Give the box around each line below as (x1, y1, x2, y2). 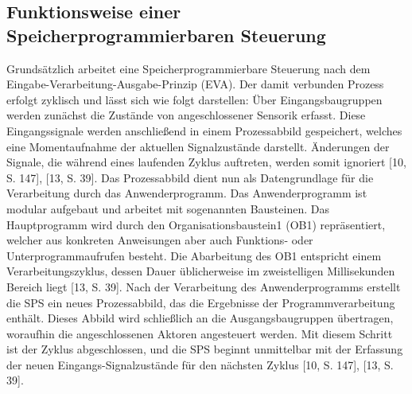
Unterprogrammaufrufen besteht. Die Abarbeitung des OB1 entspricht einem (6, 247, 382, 263)
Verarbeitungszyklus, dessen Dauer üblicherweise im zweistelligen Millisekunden (6, 263, 395, 279)
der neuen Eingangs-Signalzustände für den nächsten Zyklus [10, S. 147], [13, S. (6, 356, 394, 373)
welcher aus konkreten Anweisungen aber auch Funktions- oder (6, 232, 313, 248)
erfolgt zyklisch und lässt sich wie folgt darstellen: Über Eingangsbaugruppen (6, 91, 383, 107)
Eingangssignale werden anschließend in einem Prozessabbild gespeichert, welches (6, 122, 402, 138)
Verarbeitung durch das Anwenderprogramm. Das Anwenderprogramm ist (6, 185, 367, 201)
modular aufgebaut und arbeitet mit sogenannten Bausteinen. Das (6, 200, 329, 217)
